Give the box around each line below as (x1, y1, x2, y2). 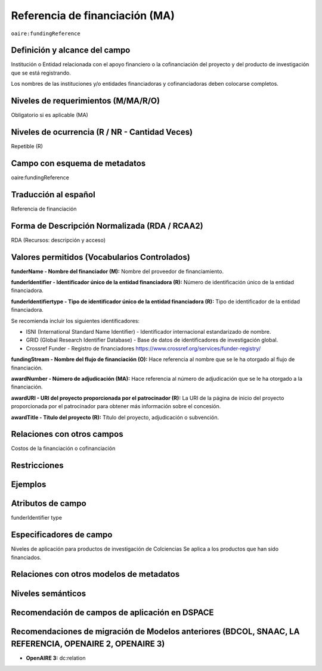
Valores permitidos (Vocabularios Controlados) (11, 252, 190, 262)
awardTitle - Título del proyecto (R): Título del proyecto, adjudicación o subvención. (11, 414, 219, 421)
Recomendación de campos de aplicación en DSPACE (11, 607, 214, 617)
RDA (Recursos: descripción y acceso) (11, 236, 106, 244)
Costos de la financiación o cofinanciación (11, 445, 116, 452)
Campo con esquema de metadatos (11, 158, 146, 168)
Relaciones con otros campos (11, 429, 123, 439)
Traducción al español (11, 190, 95, 200)
